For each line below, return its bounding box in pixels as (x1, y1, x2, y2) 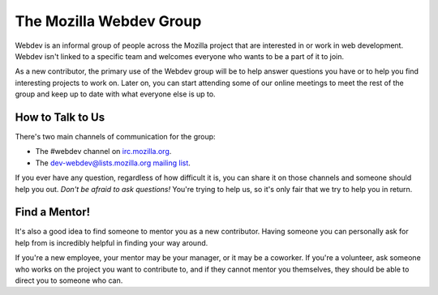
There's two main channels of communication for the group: (15, 132, 216, 142)
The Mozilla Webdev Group (15, 12, 202, 30)
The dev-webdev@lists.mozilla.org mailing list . (35, 158, 191, 168)
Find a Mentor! (15, 205, 91, 219)
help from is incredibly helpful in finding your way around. (15, 237, 208, 247)
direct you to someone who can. (15, 276, 123, 285)
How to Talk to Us (15, 110, 105, 124)
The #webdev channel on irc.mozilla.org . (35, 147, 172, 156)
